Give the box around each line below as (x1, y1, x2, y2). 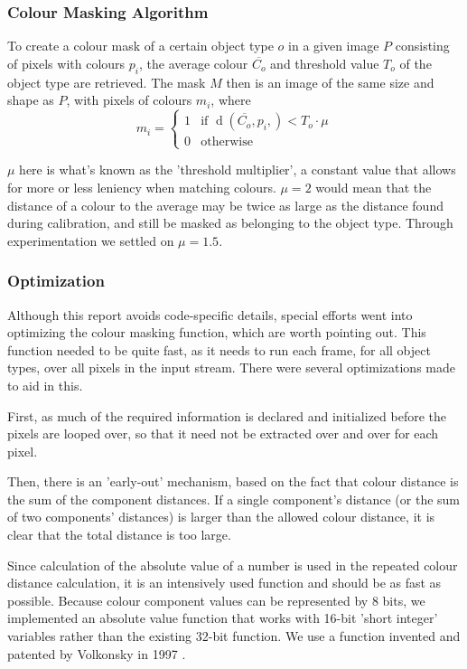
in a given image (288, 36, 379, 55)
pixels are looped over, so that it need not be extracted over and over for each (7, 424, 439, 443)
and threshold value (270, 53, 379, 72)
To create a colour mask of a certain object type (7, 36, 274, 55)
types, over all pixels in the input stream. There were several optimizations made (7, 358, 455, 377)
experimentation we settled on (7, 231, 174, 250)
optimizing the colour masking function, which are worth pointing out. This (7, 323, 426, 342)
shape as (7, 90, 54, 109)
